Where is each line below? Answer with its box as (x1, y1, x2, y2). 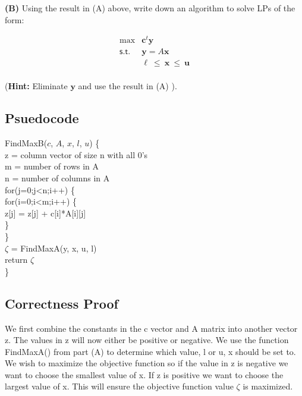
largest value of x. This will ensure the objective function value (5, 380, 234, 392)
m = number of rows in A (5, 160, 99, 172)
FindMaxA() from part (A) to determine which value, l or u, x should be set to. (5, 345, 296, 357)
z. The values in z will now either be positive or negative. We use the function (5, 334, 289, 346)
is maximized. (243, 380, 293, 392)
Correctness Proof (5, 294, 118, 312)
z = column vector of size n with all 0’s (5, 148, 148, 161)
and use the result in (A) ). (78, 80, 177, 92)
